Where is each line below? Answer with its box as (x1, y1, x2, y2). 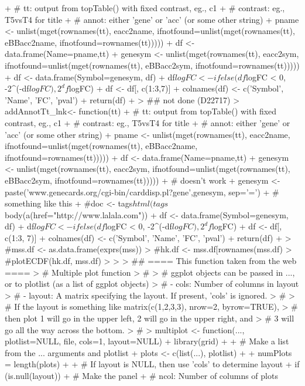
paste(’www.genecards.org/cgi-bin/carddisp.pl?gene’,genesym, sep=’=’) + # (5, 185, 279, 198)
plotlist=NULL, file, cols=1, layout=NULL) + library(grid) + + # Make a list (5, 335, 289, 347)
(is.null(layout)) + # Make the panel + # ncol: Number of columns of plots (5, 370, 278, 381)
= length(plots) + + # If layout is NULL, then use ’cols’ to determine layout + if (5, 358, 300, 370)
